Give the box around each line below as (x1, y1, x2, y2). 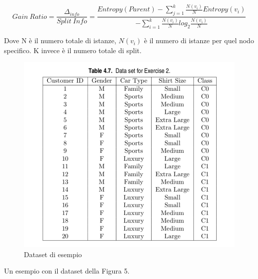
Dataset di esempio (24, 249, 82, 259)
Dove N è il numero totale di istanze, (4, 35, 116, 46)
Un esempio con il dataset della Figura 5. (4, 266, 130, 276)
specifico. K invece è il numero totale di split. (4, 45, 142, 55)
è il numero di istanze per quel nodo (144, 35, 254, 46)
